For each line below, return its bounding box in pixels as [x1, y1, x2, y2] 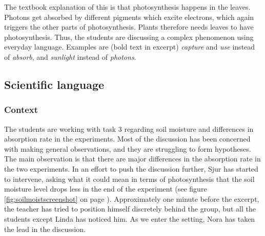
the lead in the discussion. [4, 223, 86, 234]
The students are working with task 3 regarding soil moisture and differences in [4, 123, 254, 134]
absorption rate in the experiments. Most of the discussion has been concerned [4, 133, 251, 144]
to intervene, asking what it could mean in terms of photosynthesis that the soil [4, 173, 255, 184]
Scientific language [4, 76, 105, 92]
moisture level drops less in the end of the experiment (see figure [4, 183, 207, 194]
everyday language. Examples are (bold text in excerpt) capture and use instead [4, 41, 255, 52]
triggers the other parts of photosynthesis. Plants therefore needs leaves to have [4, 21, 254, 32]
